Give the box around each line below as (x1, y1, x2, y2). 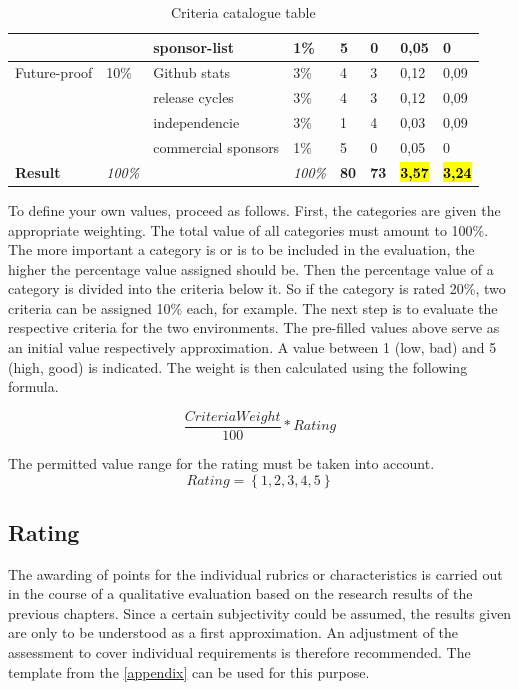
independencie (153, 112, 240, 133)
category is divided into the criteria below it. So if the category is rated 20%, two (8, 278, 506, 299)
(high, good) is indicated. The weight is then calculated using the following (8, 356, 468, 377)
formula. (8, 376, 59, 397)
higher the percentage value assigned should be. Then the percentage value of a (8, 258, 494, 279)
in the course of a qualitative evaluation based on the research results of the (8, 583, 473, 604)
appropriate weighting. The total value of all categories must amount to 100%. (8, 219, 489, 240)
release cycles (153, 87, 234, 108)
